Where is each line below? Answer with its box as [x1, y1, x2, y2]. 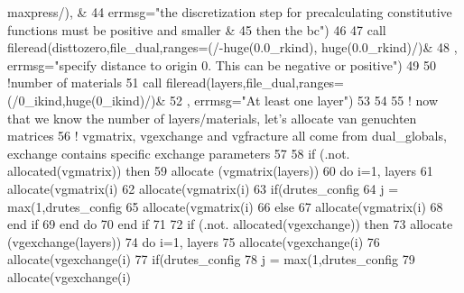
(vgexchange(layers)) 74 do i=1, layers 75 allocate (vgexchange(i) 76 [7, 232, 380, 251]
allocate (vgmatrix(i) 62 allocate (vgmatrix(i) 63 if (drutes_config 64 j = [7, 179, 399, 197]
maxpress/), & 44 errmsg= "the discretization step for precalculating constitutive [7, 3, 452, 21]
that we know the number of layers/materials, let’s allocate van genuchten [7, 108, 417, 127]
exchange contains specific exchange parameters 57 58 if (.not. [7, 143, 350, 162]
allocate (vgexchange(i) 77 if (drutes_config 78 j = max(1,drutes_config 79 [7, 250, 415, 269]
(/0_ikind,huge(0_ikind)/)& [7, 90, 166, 109]
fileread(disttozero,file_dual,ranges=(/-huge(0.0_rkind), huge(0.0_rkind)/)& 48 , [7, 38, 458, 57]
